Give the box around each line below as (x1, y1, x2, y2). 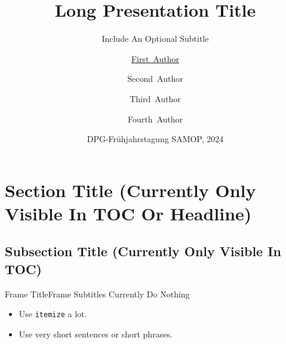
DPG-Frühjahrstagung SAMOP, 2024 (87, 133, 224, 145)
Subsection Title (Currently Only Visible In (5, 242, 281, 260)
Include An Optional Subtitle (102, 32, 209, 45)
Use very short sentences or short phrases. (19, 327, 173, 340)
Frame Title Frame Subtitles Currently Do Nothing (5, 287, 190, 300)
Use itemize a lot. (19, 308, 87, 320)
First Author (131, 52, 180, 64)
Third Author (130, 92, 181, 105)
